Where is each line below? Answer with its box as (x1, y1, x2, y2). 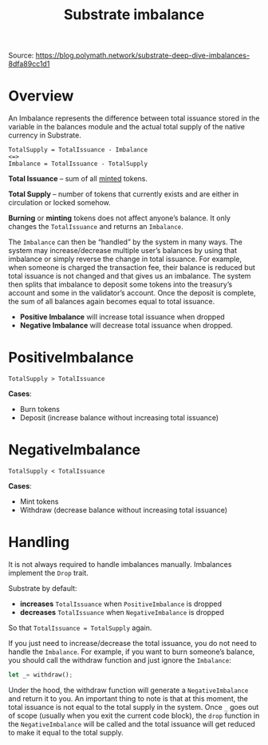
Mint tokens (19, 497, 59, 506)
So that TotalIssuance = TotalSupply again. (8, 623, 152, 632)
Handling (8, 533, 70, 552)
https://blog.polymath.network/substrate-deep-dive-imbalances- (35, 50, 250, 61)
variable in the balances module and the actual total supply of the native (8, 122, 246, 132)
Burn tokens (19, 405, 60, 414)
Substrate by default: (8, 583, 77, 592)
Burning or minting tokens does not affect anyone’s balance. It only (8, 213, 231, 223)
